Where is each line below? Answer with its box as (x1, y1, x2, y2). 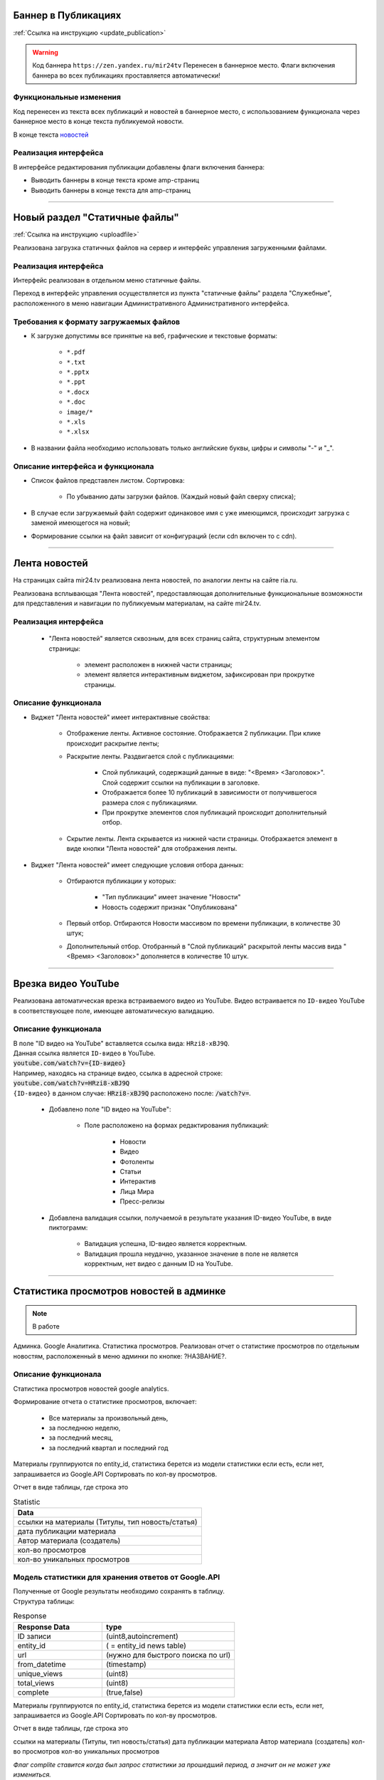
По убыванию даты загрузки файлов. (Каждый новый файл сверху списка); (66, 492, 297, 501)
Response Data (17, 1622, 70, 1632)
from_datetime (17, 1659, 66, 1669)
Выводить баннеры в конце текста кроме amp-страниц (31, 176, 199, 184)
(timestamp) (105, 1659, 147, 1669)
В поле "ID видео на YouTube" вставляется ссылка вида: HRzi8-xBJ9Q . (13, 1039, 230, 1047)
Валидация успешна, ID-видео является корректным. (84, 1240, 247, 1248)
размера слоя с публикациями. (102, 798, 198, 807)
